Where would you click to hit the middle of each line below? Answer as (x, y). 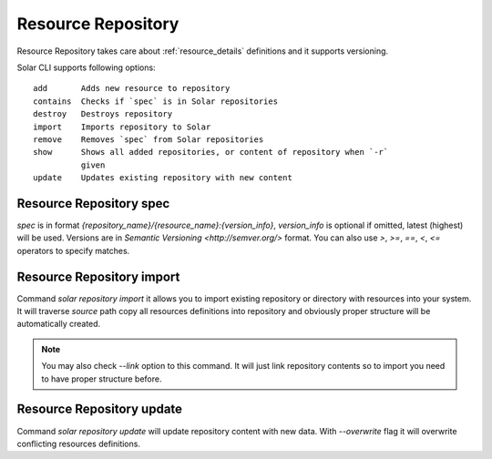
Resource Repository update (99, 409)
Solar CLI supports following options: (86, 67)
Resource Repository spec (93, 204)
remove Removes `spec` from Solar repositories (149, 139)
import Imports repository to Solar (122, 127)
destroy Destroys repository (103, 114)
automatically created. (59, 324)
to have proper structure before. (102, 379)
